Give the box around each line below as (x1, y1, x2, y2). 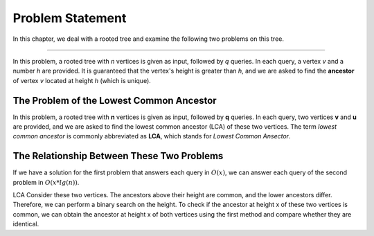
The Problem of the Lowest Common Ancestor (12, 94, 217, 107)
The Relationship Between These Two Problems (12, 150, 224, 162)
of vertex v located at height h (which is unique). (12, 76, 152, 84)
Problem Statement (12, 10, 127, 26)
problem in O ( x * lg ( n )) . (12, 178, 80, 186)
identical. (12, 220, 39, 228)
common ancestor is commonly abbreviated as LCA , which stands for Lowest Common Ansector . (12, 132, 291, 140)
